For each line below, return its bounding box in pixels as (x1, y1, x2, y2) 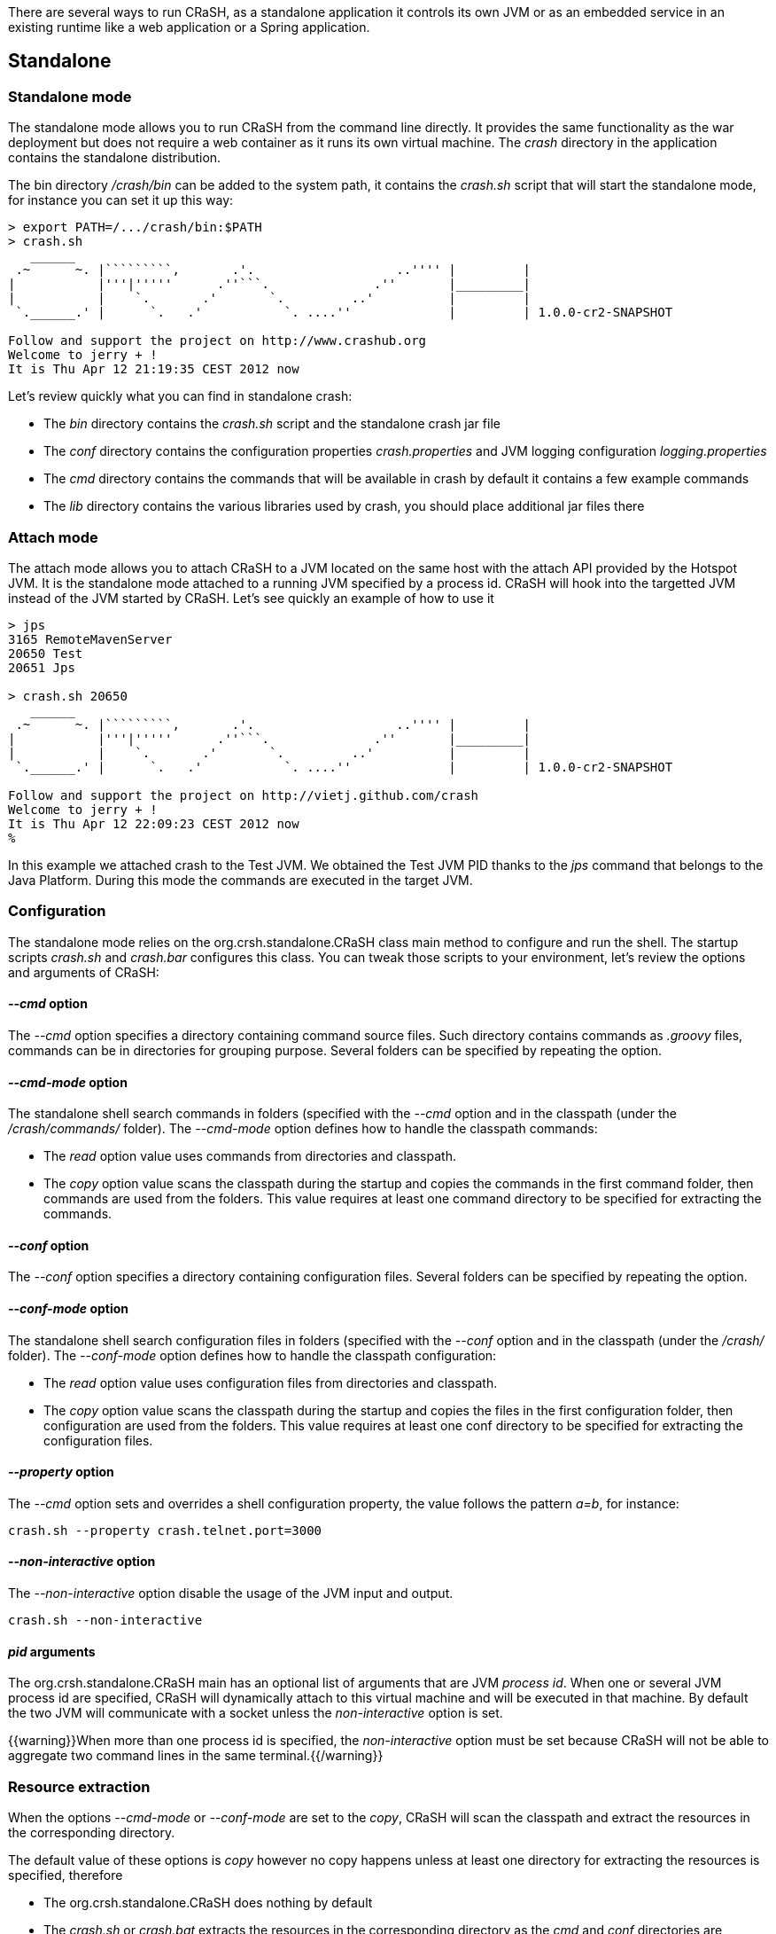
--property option (8, 1464, 114, 1480)
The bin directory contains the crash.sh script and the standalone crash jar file (43, 416, 501, 432)
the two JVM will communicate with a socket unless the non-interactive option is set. (8, 1705, 503, 1721)
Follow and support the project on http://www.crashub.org (8, 333, 427, 348)
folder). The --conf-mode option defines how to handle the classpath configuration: (8, 1347, 497, 1363)
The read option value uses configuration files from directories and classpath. (43, 1374, 498, 1390)
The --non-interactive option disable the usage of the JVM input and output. (8, 1586, 454, 1601)
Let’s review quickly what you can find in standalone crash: (8, 388, 353, 404)
